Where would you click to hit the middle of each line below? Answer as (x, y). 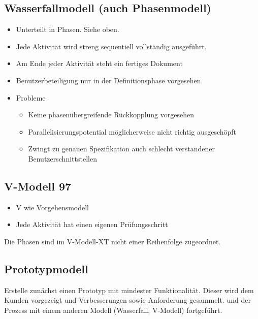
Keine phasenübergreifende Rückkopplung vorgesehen (111, 115)
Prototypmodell (46, 268)
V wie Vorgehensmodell (53, 207)
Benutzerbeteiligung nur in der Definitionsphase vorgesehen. (109, 80)
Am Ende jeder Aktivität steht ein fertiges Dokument (99, 63)
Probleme (31, 97)
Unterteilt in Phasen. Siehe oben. (68, 29)
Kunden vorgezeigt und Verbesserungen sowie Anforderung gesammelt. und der (127, 300)
